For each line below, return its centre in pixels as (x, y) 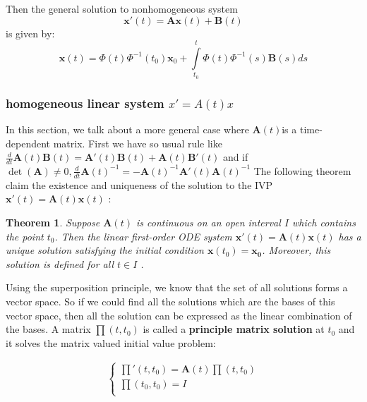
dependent (28, 143)
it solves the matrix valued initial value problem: (111, 342)
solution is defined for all (60, 263)
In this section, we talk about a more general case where (127, 129)
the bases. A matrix (48, 329)
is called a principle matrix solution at (234, 329)
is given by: (30, 33)
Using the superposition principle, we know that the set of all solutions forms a (177, 287)
